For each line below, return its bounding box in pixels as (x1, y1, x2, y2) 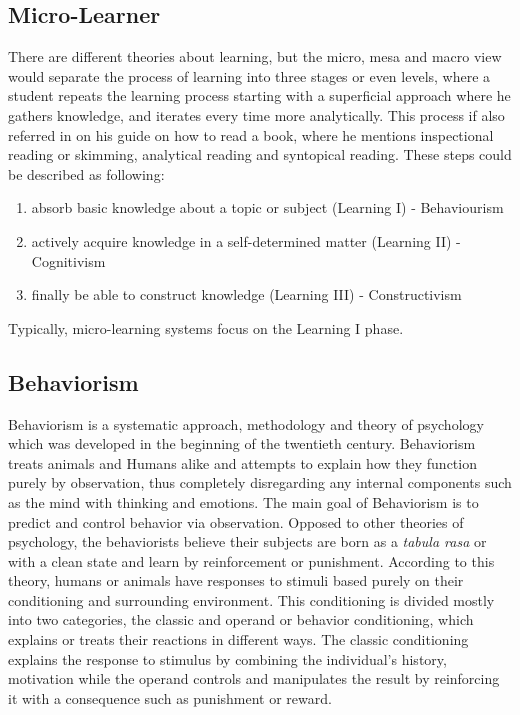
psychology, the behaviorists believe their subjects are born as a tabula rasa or (8, 531, 487, 552)
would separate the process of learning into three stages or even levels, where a (8, 65, 491, 86)
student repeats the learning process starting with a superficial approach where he (8, 85, 511, 106)
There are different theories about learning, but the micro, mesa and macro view (8, 46, 502, 67)
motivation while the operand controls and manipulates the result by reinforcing (8, 668, 500, 689)
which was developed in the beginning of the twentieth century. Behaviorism (8, 433, 476, 454)
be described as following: (8, 163, 165, 184)
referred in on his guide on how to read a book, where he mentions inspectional (8, 124, 494, 145)
